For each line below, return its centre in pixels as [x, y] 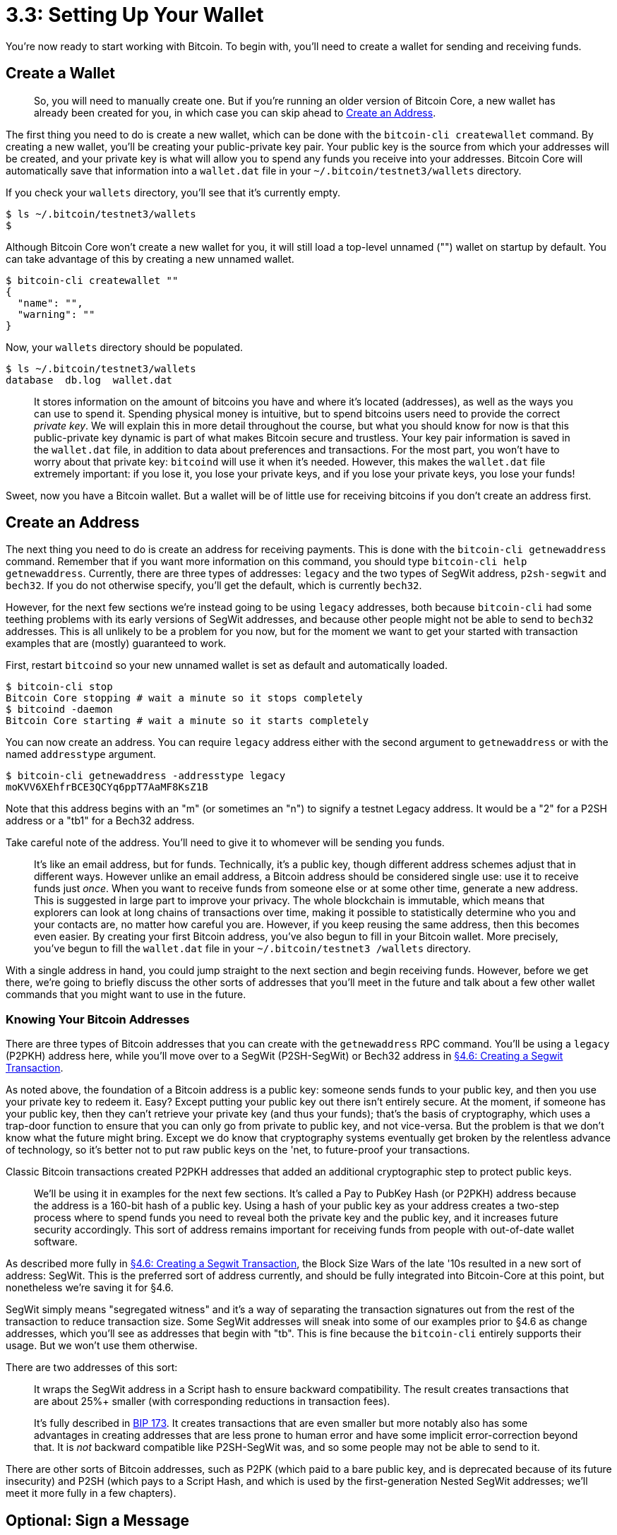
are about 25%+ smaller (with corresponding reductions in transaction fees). [212, 1401]
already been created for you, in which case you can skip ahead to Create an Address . [235, 112]
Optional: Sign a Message [98, 1520]
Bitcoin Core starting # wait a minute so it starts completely [187, 721]
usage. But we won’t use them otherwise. [102, 1346]
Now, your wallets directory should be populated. [125, 347]
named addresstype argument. [81, 754]
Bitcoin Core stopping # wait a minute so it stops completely [184, 698]
